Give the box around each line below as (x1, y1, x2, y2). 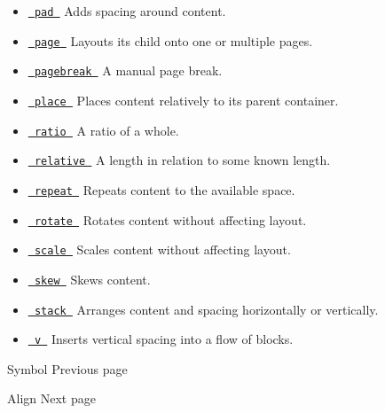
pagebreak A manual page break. (34, 61, 223, 80)
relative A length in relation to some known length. (34, 151, 331, 169)
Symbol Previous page (7, 359, 128, 378)
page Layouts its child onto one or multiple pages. (34, 31, 313, 50)
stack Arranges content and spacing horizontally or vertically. (34, 300, 379, 318)
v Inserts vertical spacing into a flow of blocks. (34, 330, 294, 348)
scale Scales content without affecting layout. (34, 240, 291, 259)
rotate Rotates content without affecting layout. (34, 210, 307, 229)
